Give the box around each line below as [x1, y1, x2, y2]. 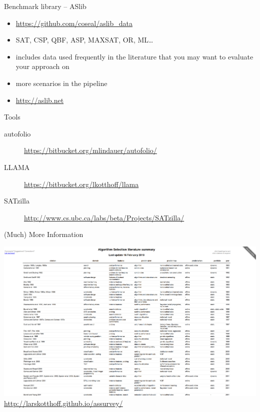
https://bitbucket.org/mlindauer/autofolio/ [24, 145, 157, 155]
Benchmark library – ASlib [4, 1, 86, 11]
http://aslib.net [15, 94, 64, 105]
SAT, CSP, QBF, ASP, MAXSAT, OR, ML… [15, 34, 153, 45]
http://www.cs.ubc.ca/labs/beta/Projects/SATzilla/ [24, 212, 184, 222]
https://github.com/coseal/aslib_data [15, 17, 132, 28]
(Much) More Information [4, 229, 83, 239]
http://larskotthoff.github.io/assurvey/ [4, 397, 123, 408]
